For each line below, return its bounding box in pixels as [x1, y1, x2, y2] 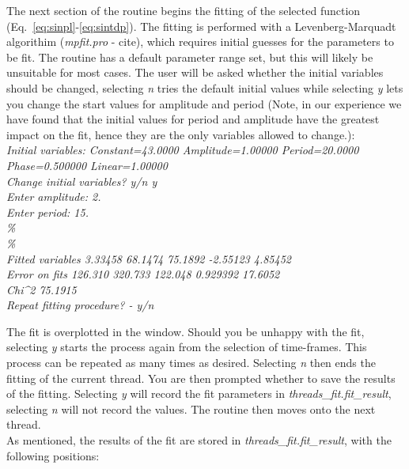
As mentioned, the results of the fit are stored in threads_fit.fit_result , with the [6, 432, 392, 448]
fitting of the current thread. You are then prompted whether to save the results [6, 369, 396, 386]
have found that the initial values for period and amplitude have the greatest [6, 111, 380, 127]
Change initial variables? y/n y [6, 172, 157, 189]
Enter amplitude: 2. [6, 188, 101, 205]
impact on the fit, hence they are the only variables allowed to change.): [6, 126, 355, 142]
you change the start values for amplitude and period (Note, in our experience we [6, 95, 402, 112]
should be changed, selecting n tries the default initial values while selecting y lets [6, 79, 403, 96]
